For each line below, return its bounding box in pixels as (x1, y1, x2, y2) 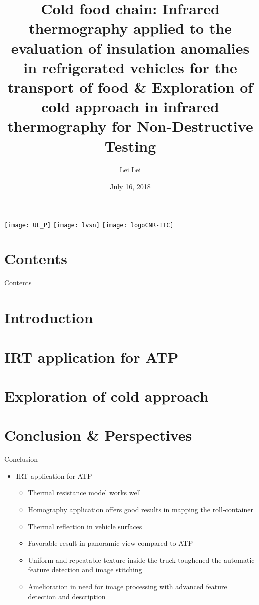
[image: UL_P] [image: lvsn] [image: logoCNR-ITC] (4, 221, 174, 229)
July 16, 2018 (110, 181, 151, 192)
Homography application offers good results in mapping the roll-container (28, 504, 253, 515)
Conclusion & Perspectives (4, 425, 192, 445)
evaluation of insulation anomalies (11, 37, 250, 58)
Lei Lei (119, 164, 141, 175)
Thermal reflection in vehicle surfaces (28, 521, 142, 531)
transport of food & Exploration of (7, 76, 253, 97)
